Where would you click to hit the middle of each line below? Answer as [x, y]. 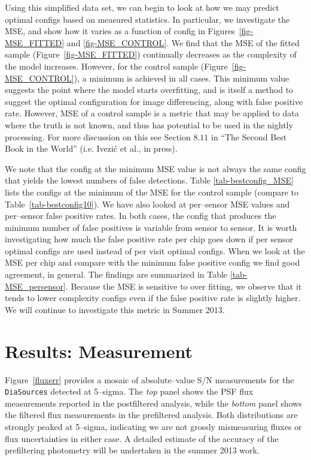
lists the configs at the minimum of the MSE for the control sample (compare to [152, 192]
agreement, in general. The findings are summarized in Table [116, 274]
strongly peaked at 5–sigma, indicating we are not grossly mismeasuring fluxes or [153, 426]
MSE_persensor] [35, 286]
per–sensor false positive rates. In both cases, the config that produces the [141, 216]
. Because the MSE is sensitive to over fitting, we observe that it [184, 286]
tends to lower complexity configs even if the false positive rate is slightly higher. [153, 298]
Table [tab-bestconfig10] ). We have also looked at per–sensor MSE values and [147, 204]
